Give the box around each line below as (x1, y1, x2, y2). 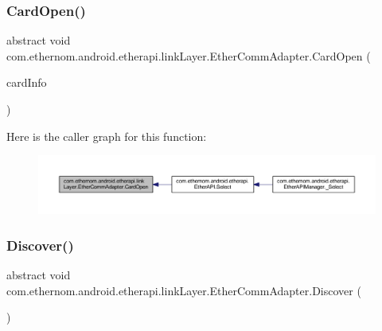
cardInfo (6, 74, 47, 91)
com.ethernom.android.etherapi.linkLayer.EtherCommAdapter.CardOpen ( (6, 47, 371, 64)
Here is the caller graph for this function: (6, 127, 207, 144)
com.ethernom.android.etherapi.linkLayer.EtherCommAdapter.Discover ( (6, 282, 361, 298)
